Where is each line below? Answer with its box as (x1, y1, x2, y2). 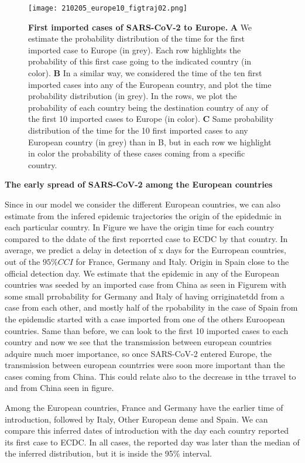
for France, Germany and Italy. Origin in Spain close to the (76, 255, 289, 267)
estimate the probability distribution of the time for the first (28, 32, 245, 45)
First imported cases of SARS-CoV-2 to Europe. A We (28, 21, 252, 33)
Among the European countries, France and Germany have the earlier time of (5, 401, 283, 414)
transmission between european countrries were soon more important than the (5, 359, 285, 371)
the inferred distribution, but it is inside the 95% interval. (5, 447, 212, 459)
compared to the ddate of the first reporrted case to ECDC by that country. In (5, 232, 288, 244)
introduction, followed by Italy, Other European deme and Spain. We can (5, 413, 268, 425)
